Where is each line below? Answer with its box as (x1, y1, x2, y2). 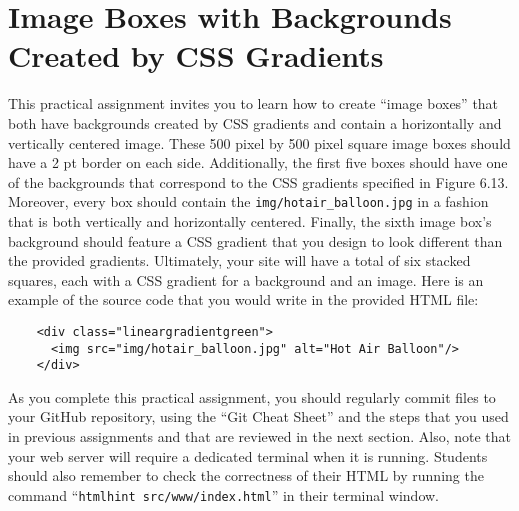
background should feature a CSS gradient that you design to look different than (8, 230, 503, 251)
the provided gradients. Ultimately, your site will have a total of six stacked (8, 250, 471, 271)
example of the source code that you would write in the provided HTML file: (8, 289, 479, 310)
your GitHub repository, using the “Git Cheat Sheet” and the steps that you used (8, 406, 509, 427)
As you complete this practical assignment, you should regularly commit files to (8, 386, 496, 407)
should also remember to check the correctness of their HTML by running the (8, 465, 484, 486)
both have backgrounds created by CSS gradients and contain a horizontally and (8, 112, 502, 133)
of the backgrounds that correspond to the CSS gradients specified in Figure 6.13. (8, 171, 509, 192)
